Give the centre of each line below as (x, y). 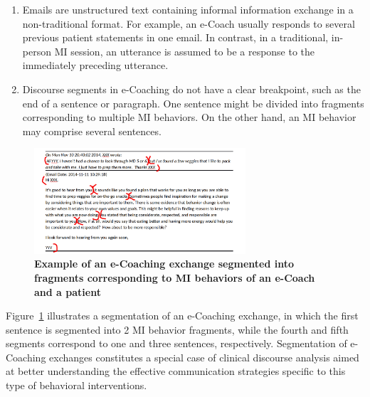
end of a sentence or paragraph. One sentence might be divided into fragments (193, 103)
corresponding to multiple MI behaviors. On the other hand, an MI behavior (189, 117)
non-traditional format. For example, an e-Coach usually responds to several (189, 23)
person (37, 51)
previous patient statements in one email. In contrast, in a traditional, (175, 37)
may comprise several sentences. (92, 131)
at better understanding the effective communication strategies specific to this (176, 371)
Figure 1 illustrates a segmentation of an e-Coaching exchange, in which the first (182, 316)
